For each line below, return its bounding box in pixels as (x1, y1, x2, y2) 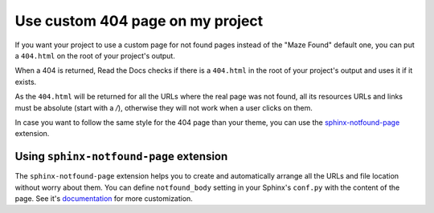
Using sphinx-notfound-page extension (14, 150, 228, 163)
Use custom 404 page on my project (14, 12, 264, 30)
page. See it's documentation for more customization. (14, 193, 193, 203)
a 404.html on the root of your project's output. (14, 50, 176, 60)
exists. (14, 77, 37, 86)
